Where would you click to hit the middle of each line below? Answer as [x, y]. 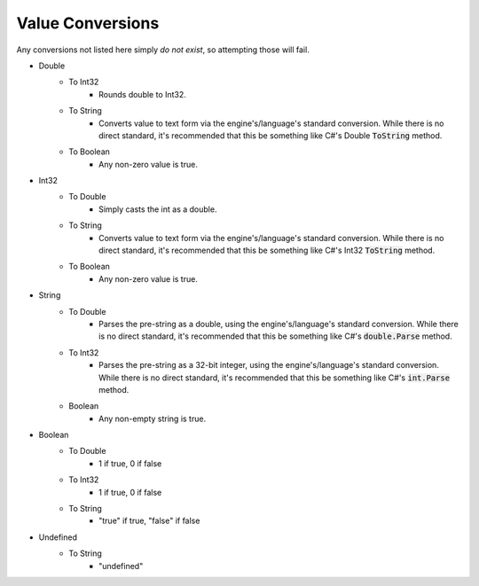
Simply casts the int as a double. [158, 209]
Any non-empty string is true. [153, 418]
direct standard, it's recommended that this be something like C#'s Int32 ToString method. [267, 250]
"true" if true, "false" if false [149, 521]
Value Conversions [88, 23]
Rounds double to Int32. [142, 94]
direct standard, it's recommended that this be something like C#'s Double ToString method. [271, 135]
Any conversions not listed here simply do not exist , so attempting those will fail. [163, 50]
